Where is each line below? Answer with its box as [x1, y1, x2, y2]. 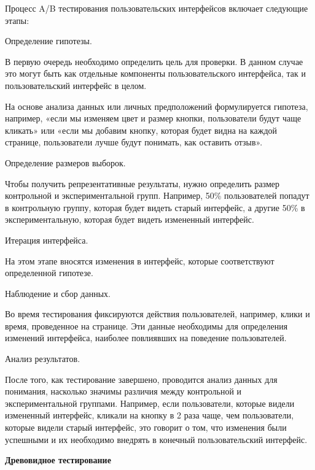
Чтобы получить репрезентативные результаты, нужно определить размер [5, 177, 279, 190]
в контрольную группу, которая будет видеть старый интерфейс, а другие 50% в [5, 201, 305, 214]
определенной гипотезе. [5, 266, 93, 279]
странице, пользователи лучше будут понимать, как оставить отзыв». [5, 136, 263, 148]
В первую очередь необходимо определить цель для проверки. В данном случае [5, 55, 303, 67]
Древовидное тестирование [5, 453, 111, 466]
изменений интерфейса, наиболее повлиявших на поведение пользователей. [5, 331, 287, 344]
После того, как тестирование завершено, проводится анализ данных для [5, 372, 278, 385]
